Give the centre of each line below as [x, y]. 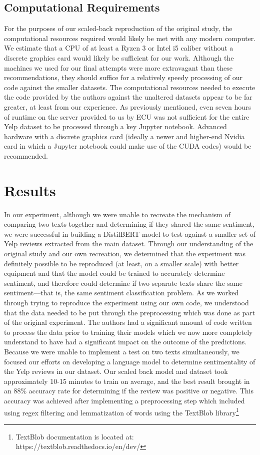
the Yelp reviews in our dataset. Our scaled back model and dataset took [116, 371]
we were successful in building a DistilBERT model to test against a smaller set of [130, 234]
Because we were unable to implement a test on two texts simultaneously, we [122, 351]
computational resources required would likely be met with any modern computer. [130, 38]
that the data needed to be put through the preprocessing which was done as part [130, 312]
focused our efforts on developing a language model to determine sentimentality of [130, 361]
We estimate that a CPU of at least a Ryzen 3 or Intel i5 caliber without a [119, 48]
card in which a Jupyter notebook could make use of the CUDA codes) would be [128, 146]
